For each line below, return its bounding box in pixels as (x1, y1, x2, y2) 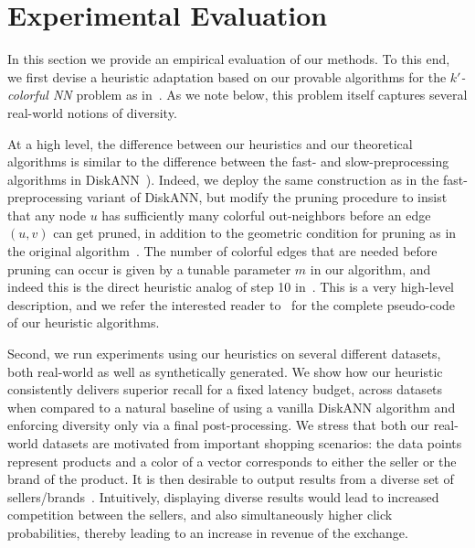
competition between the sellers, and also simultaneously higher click (7, 505, 393, 524)
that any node (7, 205, 86, 224)
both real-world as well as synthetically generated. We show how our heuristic (7, 361, 443, 381)
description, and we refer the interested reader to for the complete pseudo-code (7, 295, 456, 314)
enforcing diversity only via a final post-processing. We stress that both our (7, 415, 429, 435)
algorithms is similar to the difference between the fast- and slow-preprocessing (7, 152, 449, 171)
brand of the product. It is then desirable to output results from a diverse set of (7, 469, 454, 489)
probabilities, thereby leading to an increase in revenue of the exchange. (7, 522, 408, 542)
